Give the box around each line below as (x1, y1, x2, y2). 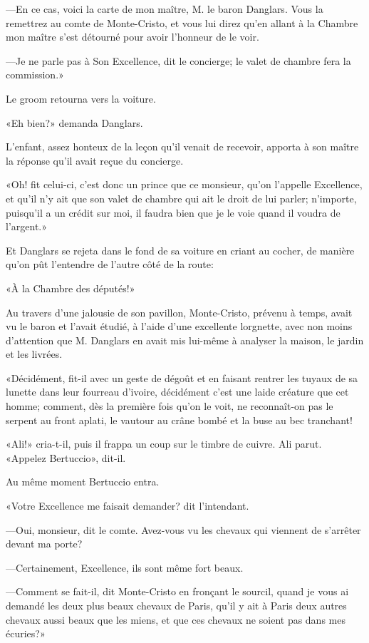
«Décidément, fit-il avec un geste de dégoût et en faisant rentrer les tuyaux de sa (6, 370, 358, 385)
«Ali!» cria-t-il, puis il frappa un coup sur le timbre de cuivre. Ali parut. (6, 436, 322, 451)
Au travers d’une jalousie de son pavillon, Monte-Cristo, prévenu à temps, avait (6, 304, 353, 319)
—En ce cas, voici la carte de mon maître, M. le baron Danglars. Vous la (6, 1, 323, 16)
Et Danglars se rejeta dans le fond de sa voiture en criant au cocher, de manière (6, 242, 355, 257)
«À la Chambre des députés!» (6, 280, 135, 295)
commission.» (6, 67, 64, 82)
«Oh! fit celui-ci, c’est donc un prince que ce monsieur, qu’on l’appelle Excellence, (6, 177, 363, 192)
